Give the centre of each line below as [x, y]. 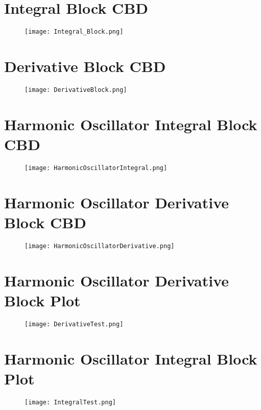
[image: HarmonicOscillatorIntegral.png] [96, 168]
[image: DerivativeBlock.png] [76, 90]
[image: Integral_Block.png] [74, 32]
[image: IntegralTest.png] [70, 402]
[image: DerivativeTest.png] [74, 324]
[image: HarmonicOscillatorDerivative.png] [100, 246]
